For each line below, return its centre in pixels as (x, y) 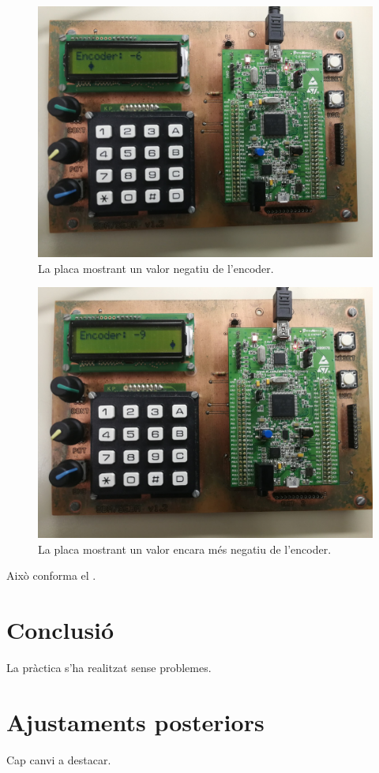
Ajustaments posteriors (135, 721)
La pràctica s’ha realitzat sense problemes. (109, 668)
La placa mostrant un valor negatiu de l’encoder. (156, 268)
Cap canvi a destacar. (59, 759)
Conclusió (60, 630)
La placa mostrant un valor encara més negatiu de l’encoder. (185, 549)
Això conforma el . (51, 575)
